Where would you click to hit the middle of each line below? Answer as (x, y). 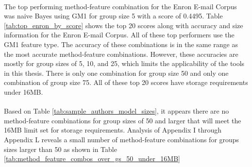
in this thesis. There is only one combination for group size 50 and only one (116, 73)
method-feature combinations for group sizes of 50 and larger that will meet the (123, 120)
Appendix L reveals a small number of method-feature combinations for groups (122, 139)
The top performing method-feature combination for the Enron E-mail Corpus (120, 6)
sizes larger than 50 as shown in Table (60, 149)
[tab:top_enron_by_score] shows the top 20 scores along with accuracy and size (124, 25)
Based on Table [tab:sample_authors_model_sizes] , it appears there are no (117, 111)
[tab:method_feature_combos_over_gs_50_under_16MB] (92, 159)
